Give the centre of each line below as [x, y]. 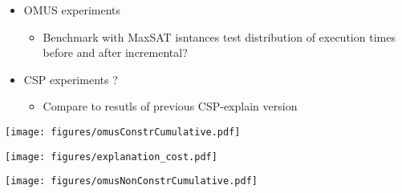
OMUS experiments [72, 10]
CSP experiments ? [71, 79]
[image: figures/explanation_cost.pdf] [111, 157]
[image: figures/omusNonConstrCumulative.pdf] [131, 181]
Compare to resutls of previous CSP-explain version [170, 106]
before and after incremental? [115, 52]
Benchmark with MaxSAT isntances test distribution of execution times [219, 36]
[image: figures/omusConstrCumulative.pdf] [123, 132]
